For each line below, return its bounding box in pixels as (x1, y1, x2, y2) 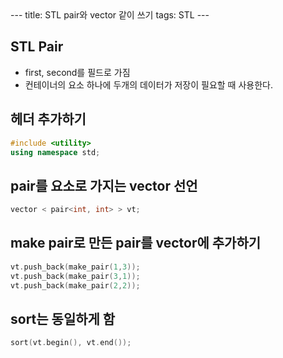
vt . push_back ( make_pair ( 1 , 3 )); (10, 262, 141, 272)
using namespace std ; (10, 147, 101, 157)
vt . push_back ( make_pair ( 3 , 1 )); (10, 271, 141, 281)
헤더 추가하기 (10, 111, 87, 128)
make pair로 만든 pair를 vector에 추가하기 (10, 235, 262, 252)
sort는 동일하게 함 (10, 310, 116, 327)
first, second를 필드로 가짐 (24, 66, 131, 78)
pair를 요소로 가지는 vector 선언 (10, 177, 198, 194)
